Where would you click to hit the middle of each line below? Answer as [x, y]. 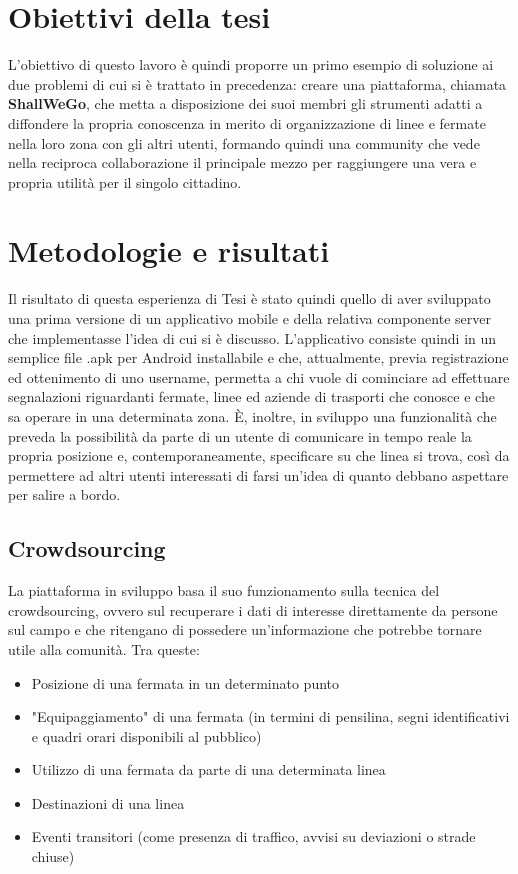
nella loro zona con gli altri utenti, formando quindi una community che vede [244, 142]
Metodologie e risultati [169, 250]
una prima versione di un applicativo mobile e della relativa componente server [249, 318]
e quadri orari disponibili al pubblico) [146, 735]
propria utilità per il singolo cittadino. [125, 181]
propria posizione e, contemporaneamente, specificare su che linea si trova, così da [259, 455]
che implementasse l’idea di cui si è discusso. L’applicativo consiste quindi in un [252, 337]
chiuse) [53, 856]
